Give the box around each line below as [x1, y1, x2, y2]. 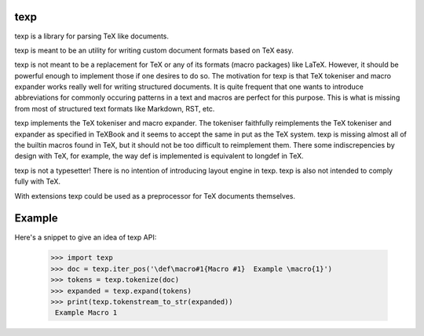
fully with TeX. [14, 177, 61, 186]
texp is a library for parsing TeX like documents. [14, 31, 169, 41]
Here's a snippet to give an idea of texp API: [14, 232, 157, 242]
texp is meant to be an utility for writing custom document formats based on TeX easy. [14, 46, 294, 55]
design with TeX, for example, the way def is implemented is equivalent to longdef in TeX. [14, 152, 304, 161]
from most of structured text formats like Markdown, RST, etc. [14, 104, 215, 113]
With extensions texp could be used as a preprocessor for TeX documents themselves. [14, 191, 296, 200]
